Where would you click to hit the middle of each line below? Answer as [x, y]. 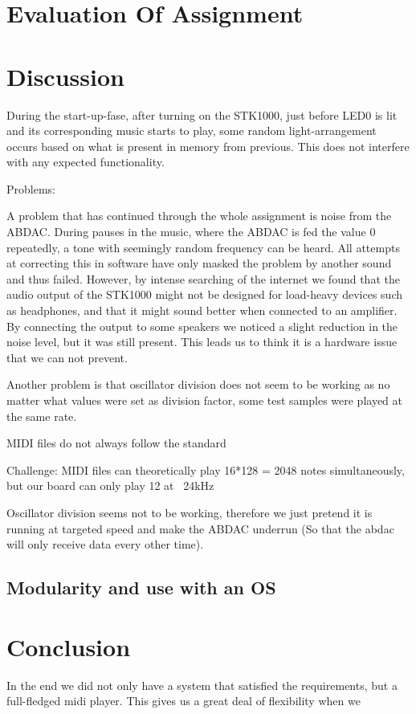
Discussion [65, 76]
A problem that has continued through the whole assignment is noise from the [199, 216]
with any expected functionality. [86, 162]
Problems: [31, 188]
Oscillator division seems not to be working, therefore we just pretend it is [190, 512]
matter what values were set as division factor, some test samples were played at [204, 400]
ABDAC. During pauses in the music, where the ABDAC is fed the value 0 [191, 232]
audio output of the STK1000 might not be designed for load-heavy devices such [205, 294]
